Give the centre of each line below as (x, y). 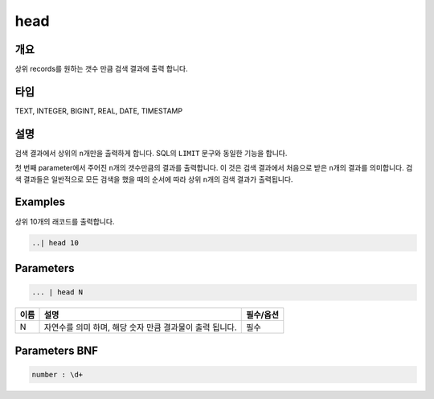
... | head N (57, 292)
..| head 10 (55, 243)
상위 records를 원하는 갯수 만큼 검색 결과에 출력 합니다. (101, 69)
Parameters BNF (57, 350)
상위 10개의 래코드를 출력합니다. (65, 221)
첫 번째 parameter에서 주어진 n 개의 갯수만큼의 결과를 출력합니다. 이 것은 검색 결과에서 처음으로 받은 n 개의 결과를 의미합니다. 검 (214, 168)
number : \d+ (57, 374)
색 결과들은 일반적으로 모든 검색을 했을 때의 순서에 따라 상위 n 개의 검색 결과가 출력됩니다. (154, 179)
